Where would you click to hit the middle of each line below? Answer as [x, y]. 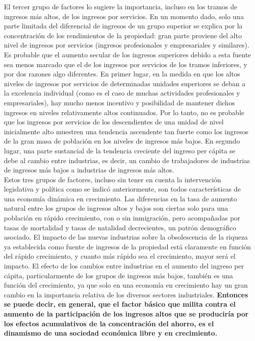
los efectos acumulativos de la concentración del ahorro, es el [109, 323]
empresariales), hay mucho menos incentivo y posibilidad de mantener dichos [119, 102]
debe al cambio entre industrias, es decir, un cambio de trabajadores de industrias [127, 160]
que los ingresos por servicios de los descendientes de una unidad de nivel [114, 122]
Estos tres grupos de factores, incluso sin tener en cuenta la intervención [113, 179]
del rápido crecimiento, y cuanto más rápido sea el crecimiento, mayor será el [120, 256]
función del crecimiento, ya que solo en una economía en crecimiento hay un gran [126, 285]
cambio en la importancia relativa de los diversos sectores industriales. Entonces [126, 294]
